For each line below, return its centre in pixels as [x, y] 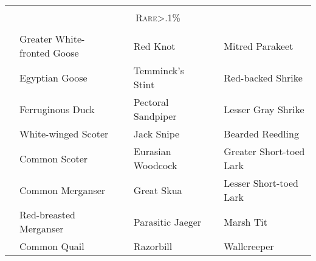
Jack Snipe [156, 134]
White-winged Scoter [64, 134]
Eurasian [152, 151]
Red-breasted [47, 214]
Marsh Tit [246, 221]
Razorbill [153, 246]
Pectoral [151, 102]
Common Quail [52, 246]
